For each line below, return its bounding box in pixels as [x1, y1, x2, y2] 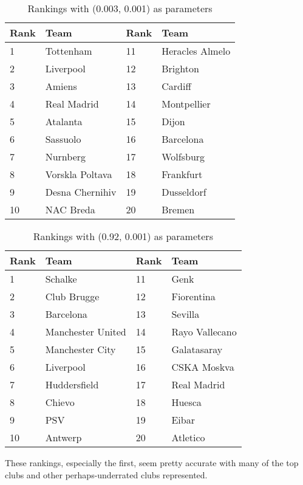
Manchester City [45, 342, 116, 356]
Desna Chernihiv [45, 185, 117, 199]
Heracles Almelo [162, 44, 231, 58]
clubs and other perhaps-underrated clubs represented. [5, 468, 208, 481]
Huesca [171, 395, 202, 409]
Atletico [171, 430, 205, 444]
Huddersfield [45, 377, 99, 391]
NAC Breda [45, 202, 95, 216]
